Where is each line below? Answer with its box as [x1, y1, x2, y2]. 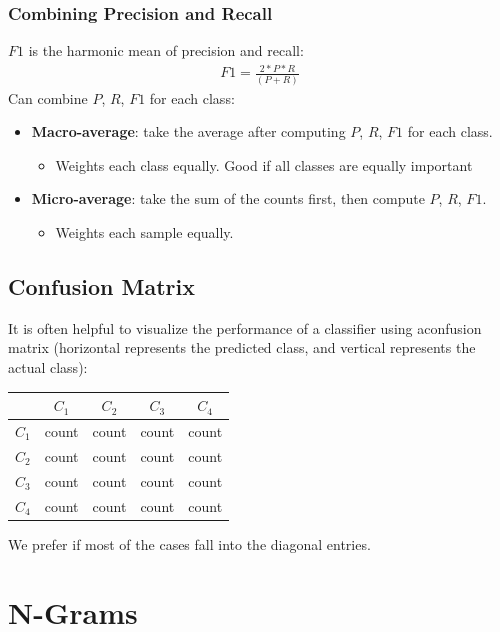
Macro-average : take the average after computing [31, 121, 346, 142]
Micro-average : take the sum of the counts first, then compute [31, 188, 425, 209]
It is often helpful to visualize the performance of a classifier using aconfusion [8, 317, 482, 338]
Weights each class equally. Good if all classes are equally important [55, 154, 473, 175]
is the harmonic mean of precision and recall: [28, 40, 304, 61]
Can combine [8, 87, 88, 108]
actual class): [8, 357, 88, 378]
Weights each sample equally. [55, 222, 234, 243]
